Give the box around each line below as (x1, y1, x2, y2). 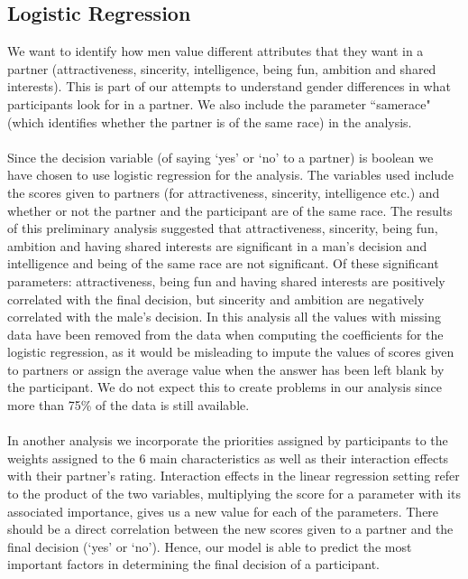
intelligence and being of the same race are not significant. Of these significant (7, 254, 439, 273)
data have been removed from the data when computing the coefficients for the (7, 324, 444, 343)
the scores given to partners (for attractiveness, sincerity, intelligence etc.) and (7, 182, 440, 201)
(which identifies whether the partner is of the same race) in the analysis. (7, 112, 412, 131)
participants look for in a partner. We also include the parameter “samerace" (7, 94, 431, 113)
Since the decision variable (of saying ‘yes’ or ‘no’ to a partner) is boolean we (7, 147, 434, 166)
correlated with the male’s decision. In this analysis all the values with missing (7, 307, 441, 326)
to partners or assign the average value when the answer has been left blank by (7, 360, 445, 378)
